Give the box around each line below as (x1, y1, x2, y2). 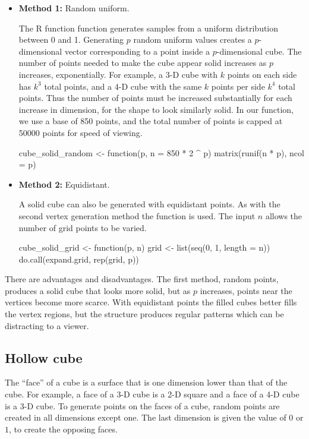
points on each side (227, 68, 297, 80)
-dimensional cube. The (216, 45, 302, 57)
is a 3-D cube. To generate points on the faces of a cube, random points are (5, 399, 280, 412)
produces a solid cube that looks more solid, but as (5, 284, 191, 296)
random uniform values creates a (133, 33, 252, 46)
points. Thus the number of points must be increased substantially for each (18, 91, 292, 104)
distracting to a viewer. (5, 319, 89, 331)
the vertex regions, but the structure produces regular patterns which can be (5, 308, 284, 320)
